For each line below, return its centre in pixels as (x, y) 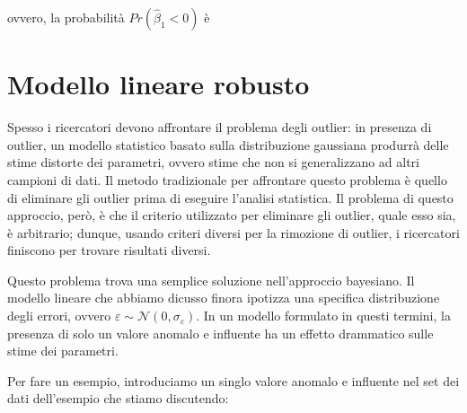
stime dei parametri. (63, 351)
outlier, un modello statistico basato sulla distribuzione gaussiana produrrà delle (228, 144)
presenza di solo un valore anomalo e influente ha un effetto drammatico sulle (220, 333)
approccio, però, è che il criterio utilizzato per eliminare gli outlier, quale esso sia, (232, 215)
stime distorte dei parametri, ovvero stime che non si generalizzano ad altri (214, 162)
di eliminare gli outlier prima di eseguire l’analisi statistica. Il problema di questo (230, 197)
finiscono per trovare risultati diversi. (109, 250)
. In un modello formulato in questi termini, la (323, 316)
